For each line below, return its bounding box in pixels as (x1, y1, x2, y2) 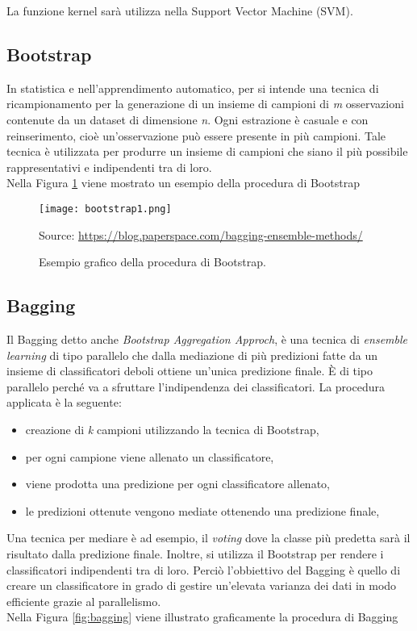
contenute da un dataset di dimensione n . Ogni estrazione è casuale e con (6, 111, 369, 127)
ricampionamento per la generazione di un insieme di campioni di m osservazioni (6, 95, 404, 112)
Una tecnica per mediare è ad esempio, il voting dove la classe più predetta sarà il (6, 529, 411, 546)
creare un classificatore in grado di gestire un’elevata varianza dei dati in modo (6, 577, 397, 594)
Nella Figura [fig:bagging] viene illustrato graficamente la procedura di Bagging (6, 608, 398, 625)
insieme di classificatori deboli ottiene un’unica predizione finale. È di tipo (6, 362, 373, 379)
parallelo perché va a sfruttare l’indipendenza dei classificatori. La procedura (6, 378, 385, 395)
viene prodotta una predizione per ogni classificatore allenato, (25, 475, 330, 492)
